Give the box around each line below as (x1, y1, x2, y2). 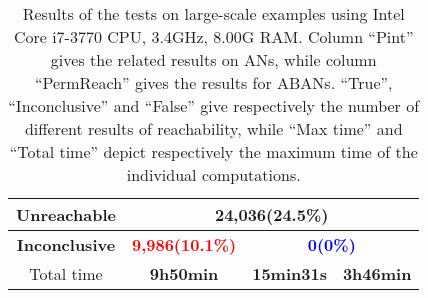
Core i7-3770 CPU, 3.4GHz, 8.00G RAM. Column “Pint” (13, 25, 414, 48)
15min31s (252, 262, 327, 285)
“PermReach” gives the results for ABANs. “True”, (34, 71, 393, 94)
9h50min (149, 262, 219, 285)
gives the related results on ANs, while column (50, 48, 377, 71)
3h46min (342, 262, 412, 285)
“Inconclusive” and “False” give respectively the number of (8, 94, 420, 117)
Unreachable (16, 203, 116, 226)
